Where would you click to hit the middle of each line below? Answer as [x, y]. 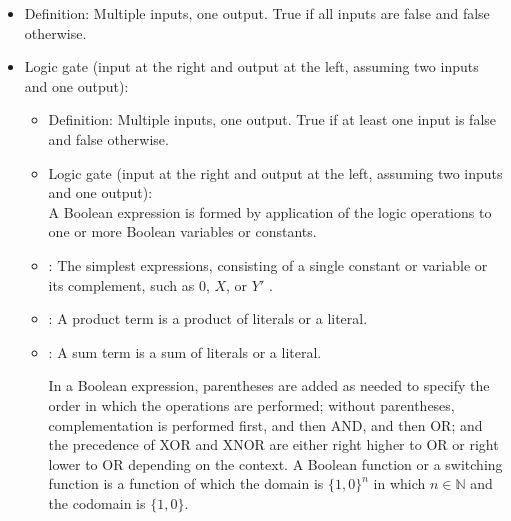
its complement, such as [121, 284]
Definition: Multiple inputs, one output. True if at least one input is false [272, 119]
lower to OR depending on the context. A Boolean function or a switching [275, 463]
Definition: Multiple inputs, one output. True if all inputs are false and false [257, 13]
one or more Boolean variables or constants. [182, 231]
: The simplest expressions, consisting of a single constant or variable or [268, 264]
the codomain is [97, 502]
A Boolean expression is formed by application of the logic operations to [270, 211]
